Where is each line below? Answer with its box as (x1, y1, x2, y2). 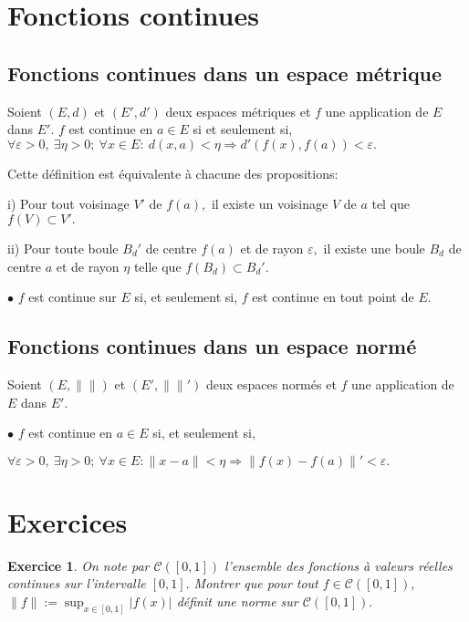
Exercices (7, 503, 128, 540)
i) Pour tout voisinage (7, 194, 130, 213)
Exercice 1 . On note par (7, 555, 150, 575)
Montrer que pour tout (193, 574, 318, 593)
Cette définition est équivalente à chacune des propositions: (7, 163, 339, 182)
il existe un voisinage (211, 194, 328, 213)
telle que (133, 256, 182, 275)
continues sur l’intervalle (7, 574, 146, 593)
